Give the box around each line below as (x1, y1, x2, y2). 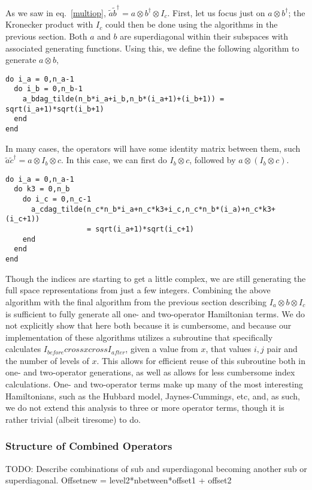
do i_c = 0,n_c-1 (22, 195, 92, 204)
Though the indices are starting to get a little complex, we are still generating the (5, 272, 306, 284)
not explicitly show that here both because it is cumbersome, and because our (5, 319, 292, 332)
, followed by (189, 154, 236, 166)
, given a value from (125, 342, 198, 355)
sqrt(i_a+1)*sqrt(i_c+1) (95, 225, 195, 234)
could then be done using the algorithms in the (105, 18, 278, 31)
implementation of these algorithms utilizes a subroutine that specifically (5, 330, 273, 343)
